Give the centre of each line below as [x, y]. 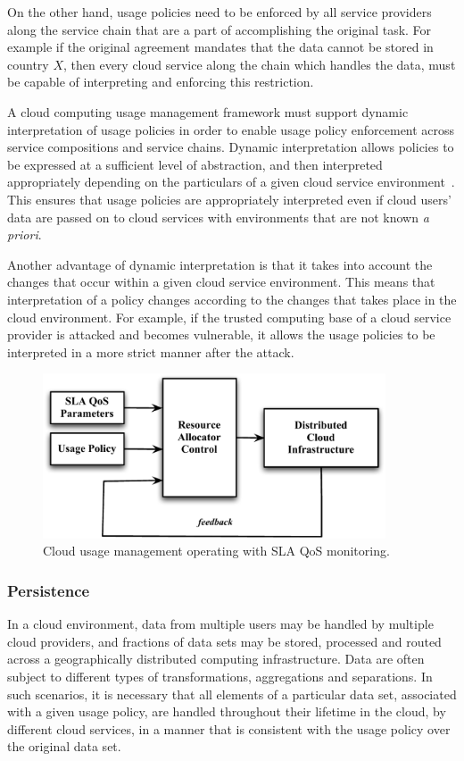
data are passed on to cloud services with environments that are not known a [218, 217]
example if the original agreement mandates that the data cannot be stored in [220, 47]
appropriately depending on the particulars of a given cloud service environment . [231, 182]
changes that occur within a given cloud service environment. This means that [221, 282]
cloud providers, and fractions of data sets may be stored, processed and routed [224, 641]
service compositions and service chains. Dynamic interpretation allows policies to [231, 147]
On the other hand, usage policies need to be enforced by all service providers [220, 12]
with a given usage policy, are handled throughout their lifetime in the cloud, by [227, 711]
